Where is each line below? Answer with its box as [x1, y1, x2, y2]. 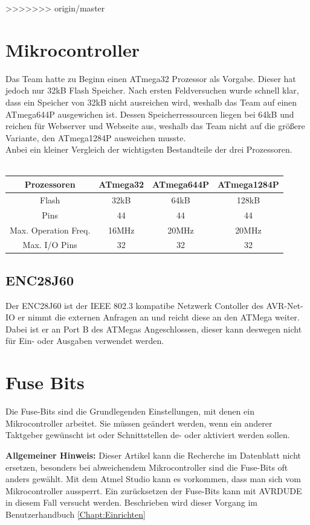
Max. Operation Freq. [10, 223, 91, 236]
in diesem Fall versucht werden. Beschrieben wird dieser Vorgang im [5, 496, 258, 509]
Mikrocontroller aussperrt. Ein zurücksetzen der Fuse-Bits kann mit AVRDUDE [5, 484, 302, 497]
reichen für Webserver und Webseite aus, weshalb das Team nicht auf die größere [5, 119, 305, 132]
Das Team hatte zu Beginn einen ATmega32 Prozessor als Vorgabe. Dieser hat [5, 72, 296, 84]
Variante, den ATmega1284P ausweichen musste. [5, 131, 186, 144]
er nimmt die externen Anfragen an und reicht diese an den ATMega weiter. [18, 311, 300, 323]
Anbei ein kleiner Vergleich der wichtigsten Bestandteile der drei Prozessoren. [5, 143, 292, 156]
